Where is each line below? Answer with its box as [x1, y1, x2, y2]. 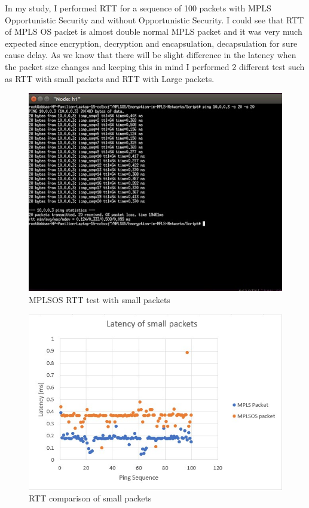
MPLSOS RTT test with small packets [29, 293, 170, 306]
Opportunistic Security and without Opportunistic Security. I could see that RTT [5, 13, 304, 26]
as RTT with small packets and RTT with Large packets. [5, 72, 215, 84]
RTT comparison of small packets [29, 492, 152, 504]
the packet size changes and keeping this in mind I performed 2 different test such [5, 60, 305, 72]
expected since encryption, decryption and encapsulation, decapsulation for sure [5, 37, 298, 49]
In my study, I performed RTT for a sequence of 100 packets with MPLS [5, 2, 271, 14]
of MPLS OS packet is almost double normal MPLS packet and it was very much [5, 25, 302, 38]
